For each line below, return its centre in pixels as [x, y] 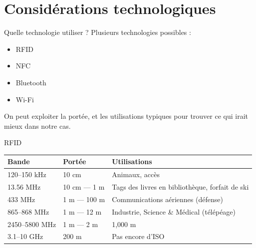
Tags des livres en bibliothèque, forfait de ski [180, 187]
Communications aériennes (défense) [167, 199]
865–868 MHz [28, 211]
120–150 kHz [27, 174]
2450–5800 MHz [32, 224]
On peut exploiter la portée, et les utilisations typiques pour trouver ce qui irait [126, 116]
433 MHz [21, 199]
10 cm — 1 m [84, 187]
